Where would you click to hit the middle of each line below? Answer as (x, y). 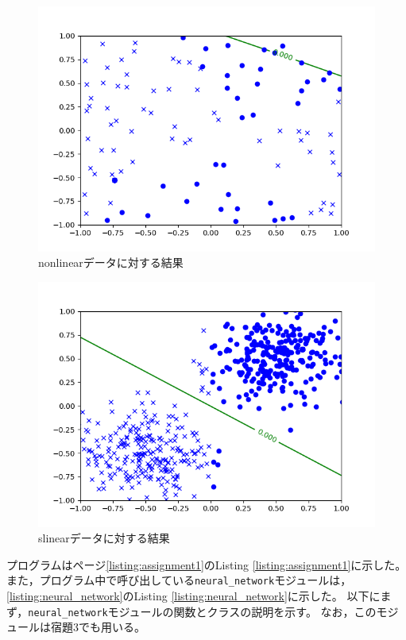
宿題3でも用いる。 (98, 627)
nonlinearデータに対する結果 (111, 262)
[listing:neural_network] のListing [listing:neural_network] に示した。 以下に (193, 596)
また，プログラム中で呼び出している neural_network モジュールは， (179, 580)
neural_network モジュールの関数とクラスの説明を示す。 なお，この (202, 611)
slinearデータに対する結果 (104, 538)
